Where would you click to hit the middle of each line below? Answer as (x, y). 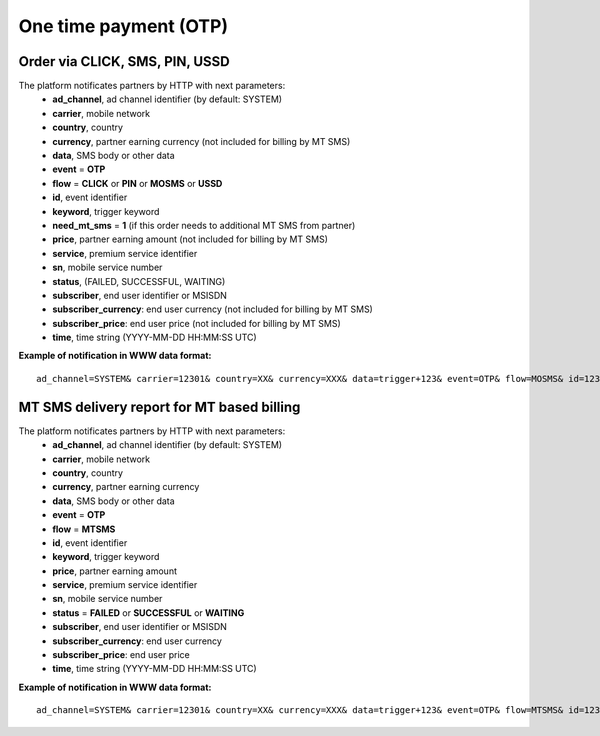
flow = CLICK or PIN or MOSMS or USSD (137, 183)
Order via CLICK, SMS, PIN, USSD (124, 61)
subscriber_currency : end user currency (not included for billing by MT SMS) (213, 309)
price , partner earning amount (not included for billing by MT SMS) (190, 239)
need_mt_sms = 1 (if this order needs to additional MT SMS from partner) (204, 225)
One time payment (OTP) (123, 26)
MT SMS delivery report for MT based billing (159, 406)
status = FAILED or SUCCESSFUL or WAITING (148, 612)
